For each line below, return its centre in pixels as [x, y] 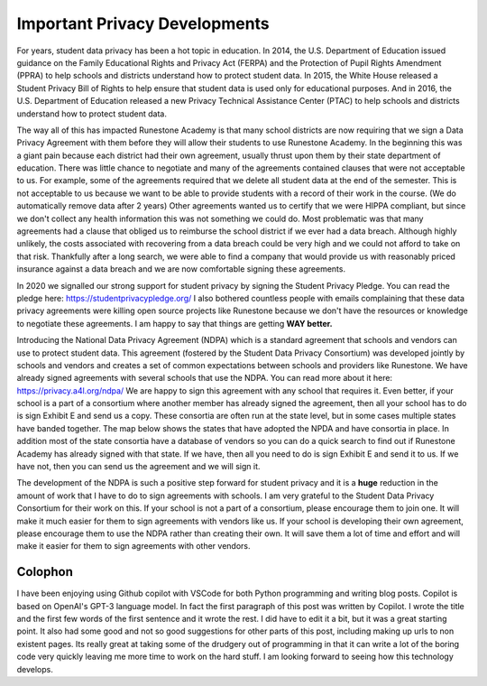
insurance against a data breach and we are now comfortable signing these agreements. [181, 269]
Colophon [45, 572]
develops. [35, 669]
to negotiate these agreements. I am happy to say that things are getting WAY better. [175, 323]
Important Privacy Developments [143, 23]
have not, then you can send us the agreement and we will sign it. [138, 467]
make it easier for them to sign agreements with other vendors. [133, 546]
